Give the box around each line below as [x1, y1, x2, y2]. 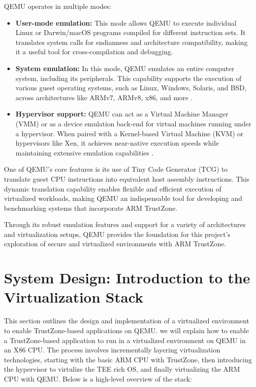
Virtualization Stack [4, 287, 144, 307]
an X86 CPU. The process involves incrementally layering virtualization [4, 345, 221, 355]
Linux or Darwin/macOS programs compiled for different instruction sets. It [15, 27, 246, 38]
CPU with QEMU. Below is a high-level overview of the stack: [4, 373, 192, 384]
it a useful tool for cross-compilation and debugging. [15, 46, 173, 57]
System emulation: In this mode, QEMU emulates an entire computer [15, 63, 234, 73]
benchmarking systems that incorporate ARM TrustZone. [4, 202, 178, 213]
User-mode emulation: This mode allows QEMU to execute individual [15, 17, 237, 28]
